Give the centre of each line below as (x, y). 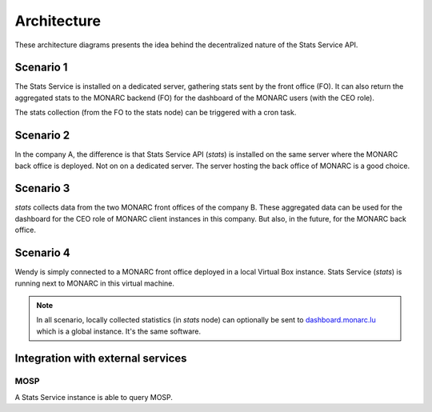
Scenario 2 (42, 136)
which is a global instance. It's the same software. (119, 331)
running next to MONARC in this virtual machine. (95, 283)
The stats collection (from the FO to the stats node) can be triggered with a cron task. (156, 113)
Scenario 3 (42, 188)
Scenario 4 (43, 253)
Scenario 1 (41, 68)
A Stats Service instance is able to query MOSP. (94, 397)
